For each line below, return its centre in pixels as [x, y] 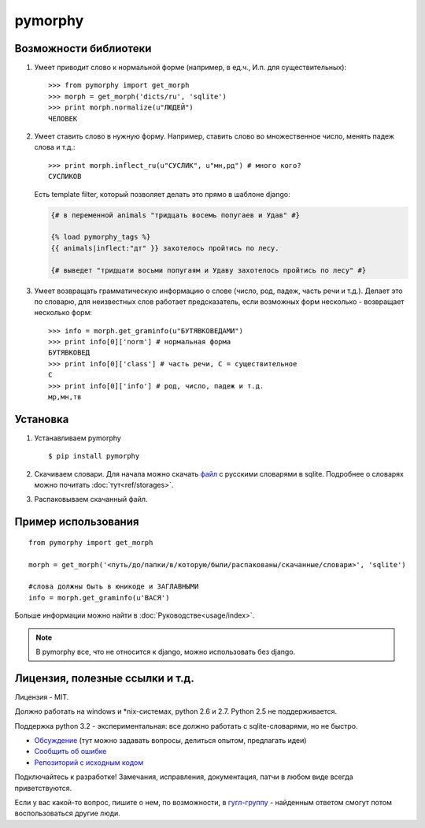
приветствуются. [43, 788]
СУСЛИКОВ [65, 176]
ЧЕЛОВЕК [63, 119]
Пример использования [77, 522]
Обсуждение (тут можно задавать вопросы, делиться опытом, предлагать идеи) [170, 741]
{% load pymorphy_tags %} [101, 237]
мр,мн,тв [65, 397]
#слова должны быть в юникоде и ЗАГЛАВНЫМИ [114, 587]
